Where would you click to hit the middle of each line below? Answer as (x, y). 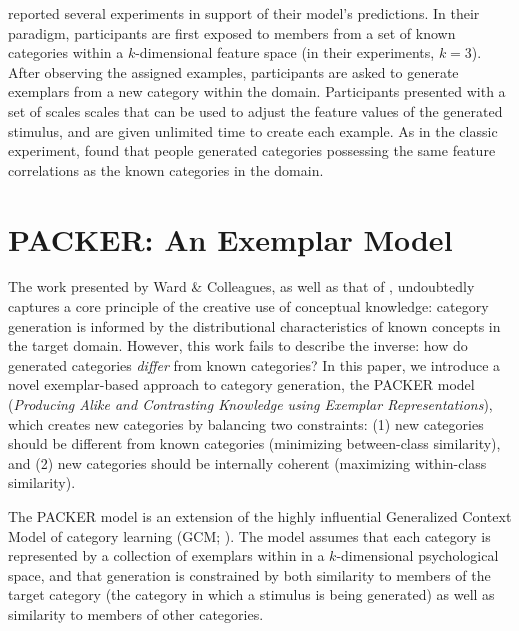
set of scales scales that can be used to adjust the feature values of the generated (255, 110)
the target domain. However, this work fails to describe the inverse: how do (238, 345)
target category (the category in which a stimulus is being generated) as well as (251, 594)
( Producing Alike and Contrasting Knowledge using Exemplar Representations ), (250, 404)
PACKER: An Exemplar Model (230, 238)
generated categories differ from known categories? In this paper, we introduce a (254, 364)
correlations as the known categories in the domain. (166, 169)
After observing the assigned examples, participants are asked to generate (233, 71)
